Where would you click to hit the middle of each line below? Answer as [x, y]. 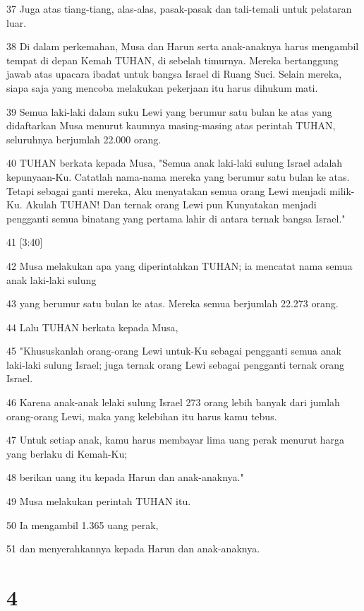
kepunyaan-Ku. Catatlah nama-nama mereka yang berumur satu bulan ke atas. [178, 176]
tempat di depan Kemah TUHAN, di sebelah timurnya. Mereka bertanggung [172, 60]
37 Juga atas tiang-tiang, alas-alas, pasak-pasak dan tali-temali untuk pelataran [179, 8]
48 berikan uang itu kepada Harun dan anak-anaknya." [125, 477]
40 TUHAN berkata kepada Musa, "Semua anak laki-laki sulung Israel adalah [175, 163]
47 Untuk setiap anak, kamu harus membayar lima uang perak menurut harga [176, 440]
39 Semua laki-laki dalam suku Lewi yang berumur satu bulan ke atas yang [169, 111]
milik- [342, 190]
